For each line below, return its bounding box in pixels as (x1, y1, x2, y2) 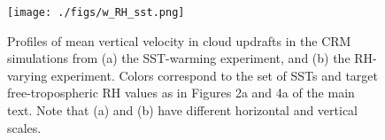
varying (7, 66, 48, 84)
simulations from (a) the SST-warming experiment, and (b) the (7, 49, 350, 67)
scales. (7, 118, 42, 136)
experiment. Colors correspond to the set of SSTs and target (50, 66, 378, 84)
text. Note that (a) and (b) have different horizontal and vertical (7, 101, 358, 120)
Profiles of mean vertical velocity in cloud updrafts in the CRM (7, 31, 351, 50)
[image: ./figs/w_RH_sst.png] (7, 6, 185, 19)
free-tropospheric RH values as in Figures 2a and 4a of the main (7, 83, 355, 102)
